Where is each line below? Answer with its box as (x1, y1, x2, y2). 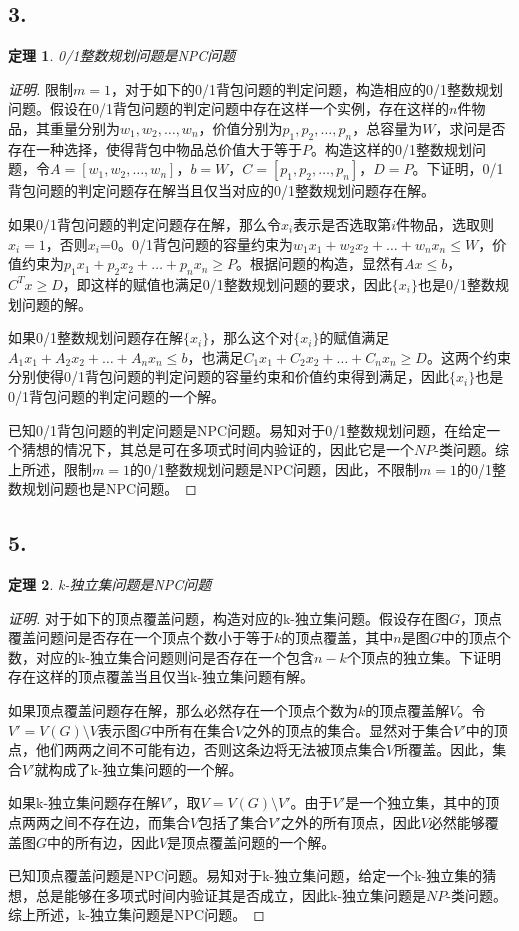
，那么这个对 (209, 327, 294, 348)
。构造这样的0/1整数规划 (311, 138, 472, 159)
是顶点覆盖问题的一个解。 (167, 831, 336, 852)
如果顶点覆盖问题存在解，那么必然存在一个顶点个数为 (8, 700, 358, 721)
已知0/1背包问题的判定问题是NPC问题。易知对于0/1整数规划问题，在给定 (8, 419, 487, 440)
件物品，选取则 (396, 213, 495, 234)
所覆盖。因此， (394, 739, 493, 760)
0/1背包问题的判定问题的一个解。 (8, 385, 225, 406)
